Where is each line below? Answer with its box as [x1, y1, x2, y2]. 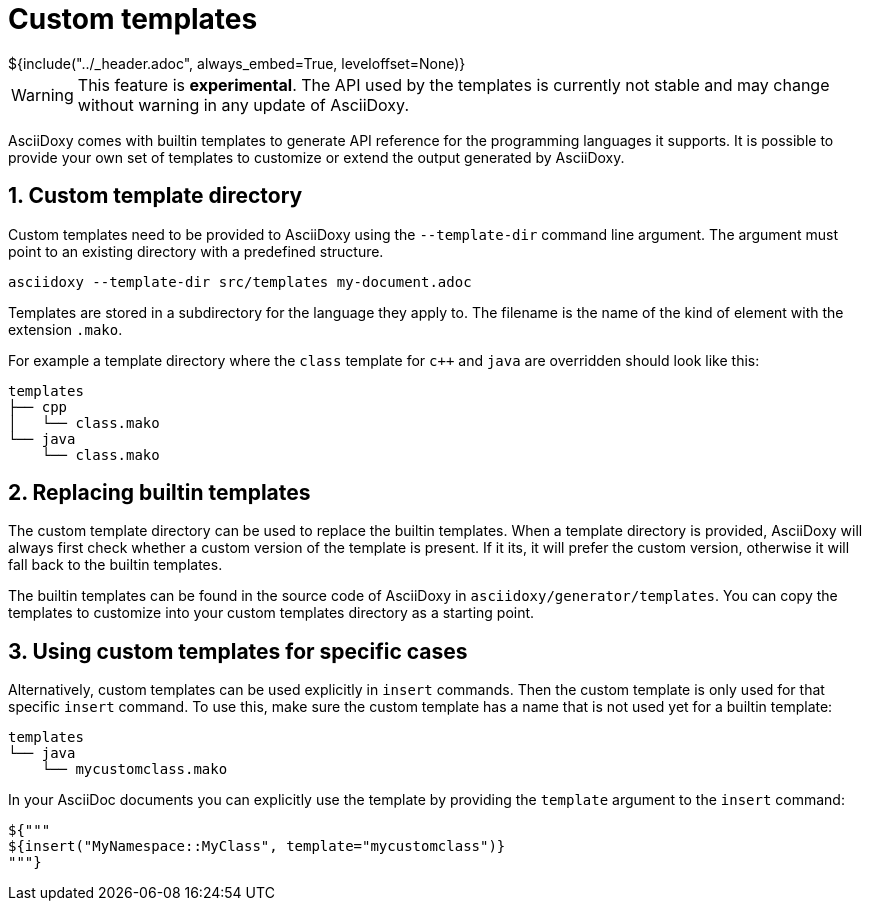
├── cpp [8, 398, 68, 415]
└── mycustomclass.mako [41, 761, 228, 778]
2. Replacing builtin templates [8, 480, 311, 506]
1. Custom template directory [8, 183, 303, 209]
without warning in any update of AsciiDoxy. [77, 94, 409, 115]
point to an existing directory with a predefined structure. [8, 242, 384, 260]
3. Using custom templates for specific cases [8, 638, 468, 664]
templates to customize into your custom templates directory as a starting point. [8, 604, 535, 622]
